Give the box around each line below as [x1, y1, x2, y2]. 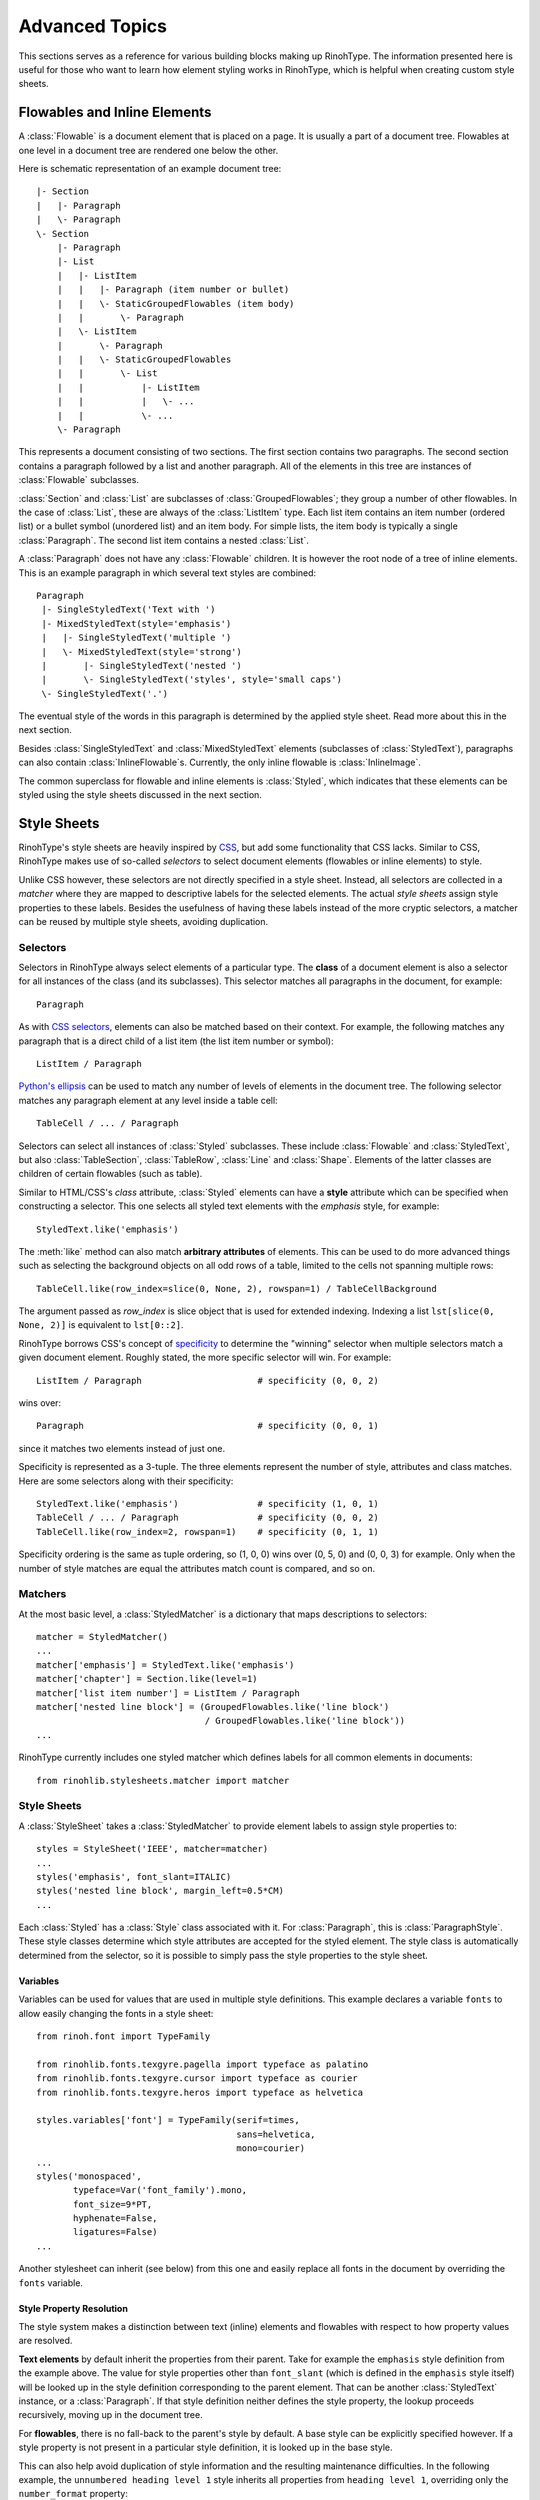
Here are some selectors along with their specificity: [18, 1475, 234, 1487]
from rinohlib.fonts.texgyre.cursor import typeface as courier [36, 2073, 359, 2084]
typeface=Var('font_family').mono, [73, 2185, 248, 2196]
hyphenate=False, [73, 2213, 158, 2224]
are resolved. [18, 2335, 73, 2347]
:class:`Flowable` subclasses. [18, 474, 140, 486]
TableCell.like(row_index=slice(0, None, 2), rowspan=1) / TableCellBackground [36, 1283, 437, 1294]
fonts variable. [18, 2276, 84, 2289]
